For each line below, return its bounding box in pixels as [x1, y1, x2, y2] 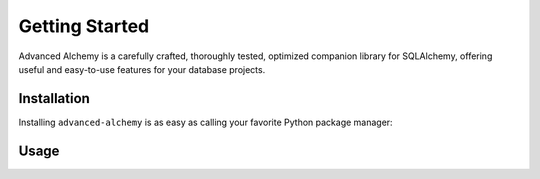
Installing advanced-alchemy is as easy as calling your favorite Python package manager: [18, 116, 394, 128]
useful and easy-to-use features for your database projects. [18, 63, 266, 75]
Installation [18, 90, 90, 107]
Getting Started [18, 15, 150, 37]
